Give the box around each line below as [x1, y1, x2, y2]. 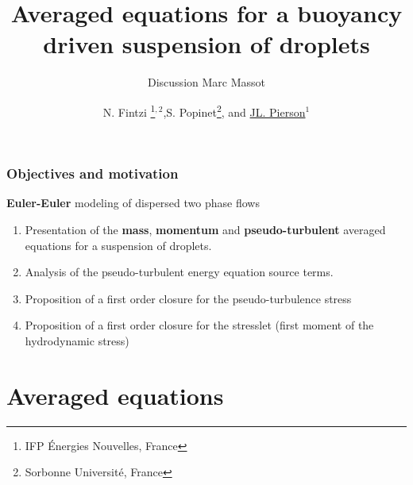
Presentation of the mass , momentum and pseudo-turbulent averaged [25, 221, 386, 238]
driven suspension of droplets [43, 28, 370, 60]
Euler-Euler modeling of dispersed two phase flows [6, 194, 260, 211]
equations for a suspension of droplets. [25, 237, 212, 253]
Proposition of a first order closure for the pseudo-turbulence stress [25, 290, 352, 306]
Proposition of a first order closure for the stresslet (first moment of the [25, 317, 374, 333]
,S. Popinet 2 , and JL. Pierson [163, 101, 306, 120]
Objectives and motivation [6, 164, 179, 183]
